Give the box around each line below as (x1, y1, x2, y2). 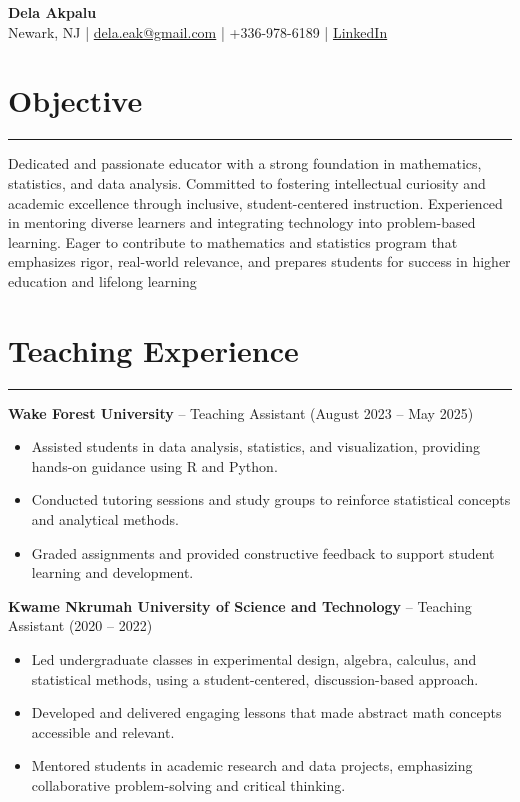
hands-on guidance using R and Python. (31, 455, 278, 476)
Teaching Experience (8, 329, 299, 370)
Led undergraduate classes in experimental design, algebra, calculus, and (31, 648, 477, 669)
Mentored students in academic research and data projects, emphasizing (31, 755, 473, 776)
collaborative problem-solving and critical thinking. (31, 774, 346, 795)
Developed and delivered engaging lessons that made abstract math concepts (31, 702, 502, 723)
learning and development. (31, 562, 194, 583)
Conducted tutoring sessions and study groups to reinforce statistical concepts (31, 489, 511, 510)
